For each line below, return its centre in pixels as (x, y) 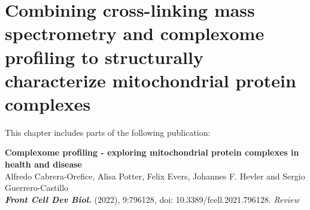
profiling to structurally (104, 57)
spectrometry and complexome (135, 33)
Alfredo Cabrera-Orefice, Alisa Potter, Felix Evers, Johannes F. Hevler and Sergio (155, 176)
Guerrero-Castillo (37, 188)
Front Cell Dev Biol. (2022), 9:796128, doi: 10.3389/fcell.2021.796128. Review (152, 199)
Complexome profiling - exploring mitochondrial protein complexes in (152, 152)
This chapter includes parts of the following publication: (108, 132)
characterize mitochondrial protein (151, 80)
